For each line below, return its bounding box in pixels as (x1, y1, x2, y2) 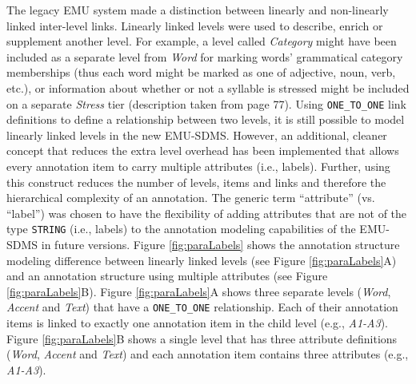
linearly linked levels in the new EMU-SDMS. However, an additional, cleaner (6, 126, 387, 143)
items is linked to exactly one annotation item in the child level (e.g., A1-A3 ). (6, 315, 388, 331)
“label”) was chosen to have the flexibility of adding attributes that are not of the (6, 204, 407, 221)
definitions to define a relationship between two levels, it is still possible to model (6, 111, 405, 128)
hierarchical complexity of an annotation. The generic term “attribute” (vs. (6, 189, 375, 206)
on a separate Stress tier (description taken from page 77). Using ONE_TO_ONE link (6, 95, 406, 112)
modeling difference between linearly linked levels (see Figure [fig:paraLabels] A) (6, 251, 397, 268)
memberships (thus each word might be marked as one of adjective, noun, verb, (6, 64, 396, 81)
